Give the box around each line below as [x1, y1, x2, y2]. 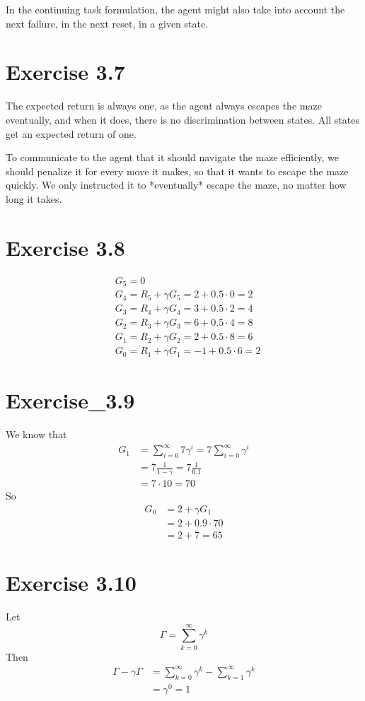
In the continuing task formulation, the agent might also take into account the [6, 2, 345, 16]
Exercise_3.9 [6, 386, 135, 415]
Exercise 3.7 [6, 57, 125, 86]
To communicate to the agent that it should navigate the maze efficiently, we [6, 150, 339, 165]
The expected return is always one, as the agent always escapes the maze [6, 98, 322, 113]
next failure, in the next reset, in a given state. [6, 16, 209, 30]
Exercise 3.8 [6, 232, 125, 261]
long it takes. [6, 191, 62, 206]
